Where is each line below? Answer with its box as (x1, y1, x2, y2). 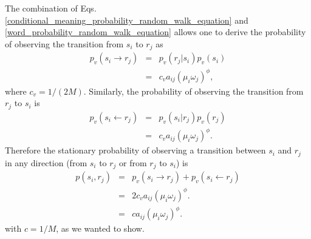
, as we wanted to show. (56, 222, 145, 235)
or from (119, 156, 147, 169)
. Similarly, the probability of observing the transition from (83, 84, 304, 97)
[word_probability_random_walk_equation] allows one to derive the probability (5, 25, 306, 38)
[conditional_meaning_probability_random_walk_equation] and (5, 13, 248, 26)
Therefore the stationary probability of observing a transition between (5, 144, 266, 157)
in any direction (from (5, 156, 87, 169)
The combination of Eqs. (5, 2, 97, 14)
